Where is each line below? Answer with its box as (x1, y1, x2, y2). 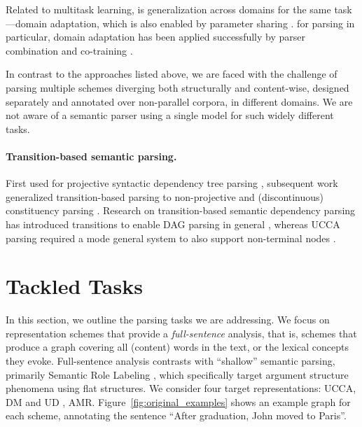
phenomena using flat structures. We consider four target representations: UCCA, (6, 381, 356, 395)
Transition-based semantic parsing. (6, 148, 177, 163)
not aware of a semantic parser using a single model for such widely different (6, 108, 334, 122)
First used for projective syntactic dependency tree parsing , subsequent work (6, 176, 338, 190)
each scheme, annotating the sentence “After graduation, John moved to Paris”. (6, 408, 347, 423)
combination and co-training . (6, 43, 133, 57)
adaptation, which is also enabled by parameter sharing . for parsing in (50, 15, 355, 30)
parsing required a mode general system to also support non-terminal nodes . (6, 230, 336, 245)
